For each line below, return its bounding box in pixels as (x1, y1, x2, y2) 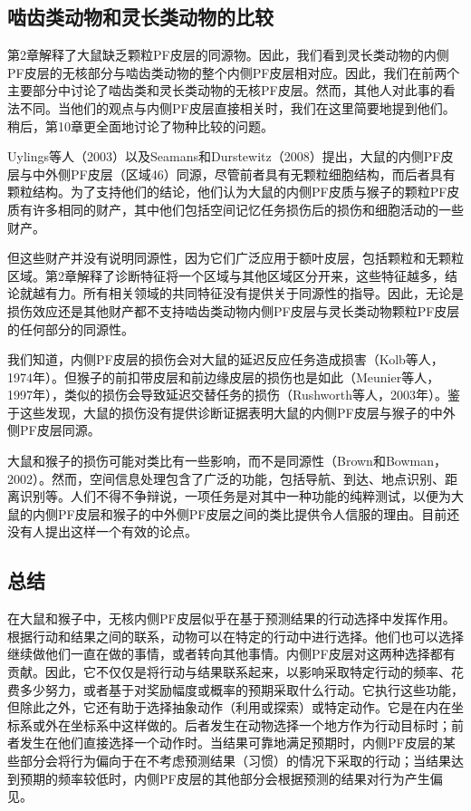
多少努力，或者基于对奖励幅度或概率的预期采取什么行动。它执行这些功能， (19, 680, 464, 699)
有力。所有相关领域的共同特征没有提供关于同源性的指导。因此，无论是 (44, 284, 464, 303)
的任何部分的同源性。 (7, 319, 134, 338)
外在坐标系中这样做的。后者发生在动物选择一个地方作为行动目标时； (44, 715, 451, 734)
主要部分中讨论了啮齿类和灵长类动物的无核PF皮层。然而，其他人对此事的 (7, 81, 443, 100)
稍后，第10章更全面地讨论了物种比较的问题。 (7, 116, 274, 135)
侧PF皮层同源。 (7, 420, 101, 439)
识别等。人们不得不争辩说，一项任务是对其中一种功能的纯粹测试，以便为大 (19, 487, 464, 506)
